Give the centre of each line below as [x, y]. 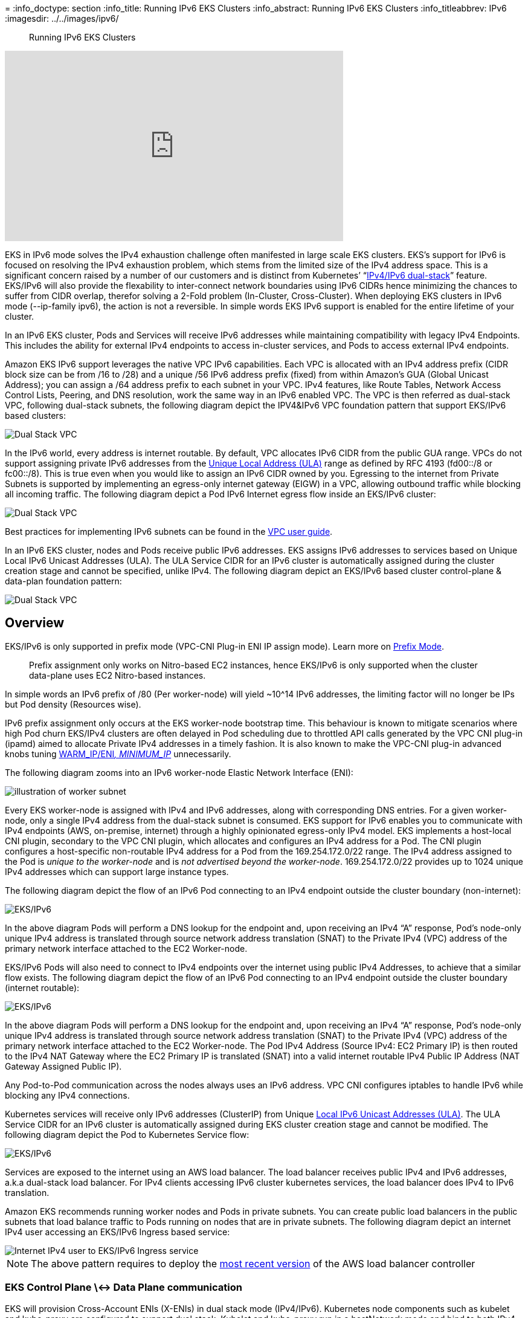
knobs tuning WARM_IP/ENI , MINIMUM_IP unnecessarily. [118, 754]
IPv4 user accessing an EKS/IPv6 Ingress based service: [118, 1232]
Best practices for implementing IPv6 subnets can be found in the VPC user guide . [169, 531]
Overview [35, 623]
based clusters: [35, 415]
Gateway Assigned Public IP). [63, 1066]
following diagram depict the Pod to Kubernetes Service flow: [127, 1134]
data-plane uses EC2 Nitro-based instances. [118, 675]
